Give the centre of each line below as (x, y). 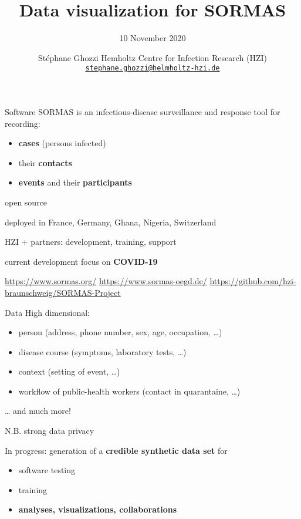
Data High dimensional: (47, 312)
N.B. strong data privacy (50, 431)
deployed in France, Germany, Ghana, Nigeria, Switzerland (111, 222)
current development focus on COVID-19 (81, 261)
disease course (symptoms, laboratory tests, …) (102, 351)
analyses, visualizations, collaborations (98, 509)
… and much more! (38, 411)
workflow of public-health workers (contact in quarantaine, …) (129, 391)
